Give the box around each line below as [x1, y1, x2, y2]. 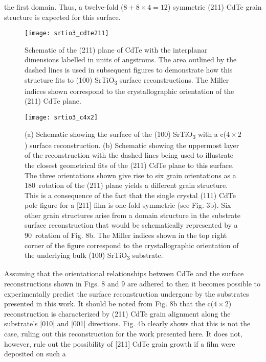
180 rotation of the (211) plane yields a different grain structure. [25, 180, 228, 190]
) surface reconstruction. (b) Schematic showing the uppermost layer [25, 139, 239, 150]
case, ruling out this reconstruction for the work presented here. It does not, [4, 328, 242, 339]
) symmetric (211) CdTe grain [167, 2, 262, 12]
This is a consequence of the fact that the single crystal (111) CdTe [25, 189, 236, 200]
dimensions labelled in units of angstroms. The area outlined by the [25, 54, 237, 65]
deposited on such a [4, 348, 66, 359]
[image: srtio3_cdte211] [25, 30, 109, 37]
